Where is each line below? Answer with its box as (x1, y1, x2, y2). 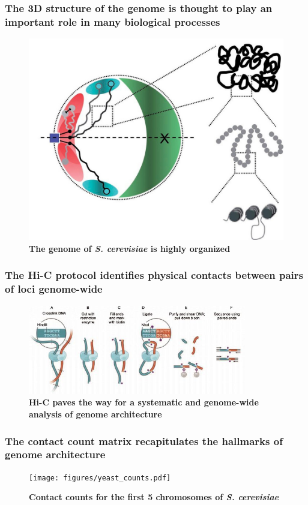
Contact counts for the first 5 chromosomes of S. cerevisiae (29, 491, 279, 503)
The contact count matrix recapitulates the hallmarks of (5, 433, 283, 448)
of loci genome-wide (5, 281, 103, 296)
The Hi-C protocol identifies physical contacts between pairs (5, 267, 304, 282)
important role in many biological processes (5, 14, 220, 29)
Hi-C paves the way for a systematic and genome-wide (29, 396, 259, 408)
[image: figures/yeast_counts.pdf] (29, 473, 171, 482)
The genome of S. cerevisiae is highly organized (29, 242, 231, 254)
